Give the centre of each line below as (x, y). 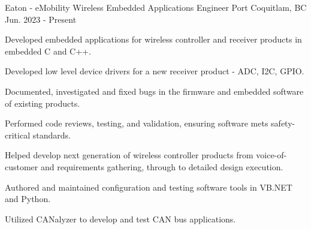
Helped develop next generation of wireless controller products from (129, 155)
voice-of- (271, 155)
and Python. (28, 199)
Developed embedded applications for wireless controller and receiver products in (153, 39)
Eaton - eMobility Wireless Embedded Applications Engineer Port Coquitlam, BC (156, 7)
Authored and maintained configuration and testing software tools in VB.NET (149, 187)
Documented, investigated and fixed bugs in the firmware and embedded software (154, 91)
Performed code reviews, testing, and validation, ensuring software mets (137, 123)
